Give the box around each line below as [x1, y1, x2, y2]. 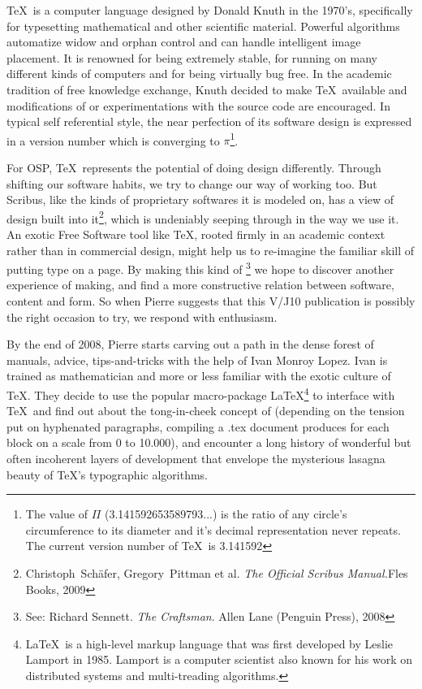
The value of [25, 505, 88, 522]
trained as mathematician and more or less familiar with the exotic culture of [6, 367, 391, 384]
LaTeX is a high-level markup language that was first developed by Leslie [25, 635, 394, 652]
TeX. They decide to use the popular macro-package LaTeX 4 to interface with [6, 384, 395, 403]
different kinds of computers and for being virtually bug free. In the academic [6, 65, 392, 82]
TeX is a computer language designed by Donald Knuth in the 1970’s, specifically [6, 2, 413, 18]
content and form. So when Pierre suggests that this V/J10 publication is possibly [6, 292, 416, 310]
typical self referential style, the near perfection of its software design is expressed [6, 113, 412, 130]
